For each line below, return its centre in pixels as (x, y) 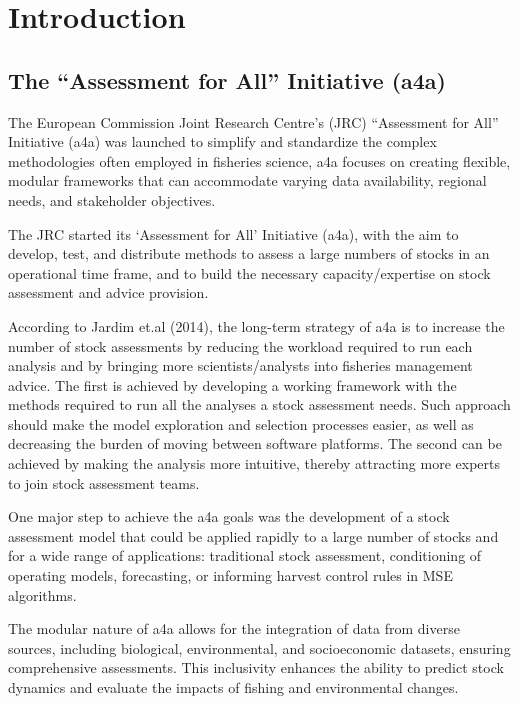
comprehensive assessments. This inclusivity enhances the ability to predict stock (256, 667)
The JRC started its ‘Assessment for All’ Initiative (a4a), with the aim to (233, 233)
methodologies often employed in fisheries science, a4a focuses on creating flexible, (259, 160)
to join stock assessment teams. (104, 482)
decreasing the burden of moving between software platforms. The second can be (255, 443)
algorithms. (42, 594)
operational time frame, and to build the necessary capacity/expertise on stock (249, 272)
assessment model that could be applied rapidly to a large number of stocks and (253, 535)
